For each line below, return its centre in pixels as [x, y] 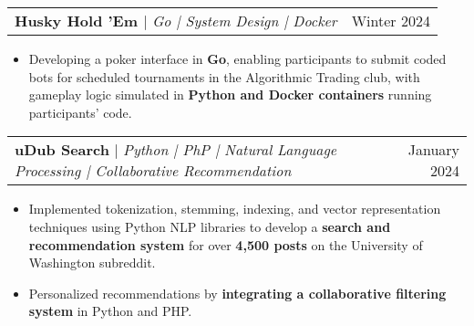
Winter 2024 [391, 21]
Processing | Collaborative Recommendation [153, 171]
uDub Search [62, 150]
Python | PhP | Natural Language [230, 150]
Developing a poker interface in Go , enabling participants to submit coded [237, 58]
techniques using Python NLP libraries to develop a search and [210, 226]
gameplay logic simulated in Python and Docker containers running [230, 95]
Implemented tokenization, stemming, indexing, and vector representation [235, 209]
